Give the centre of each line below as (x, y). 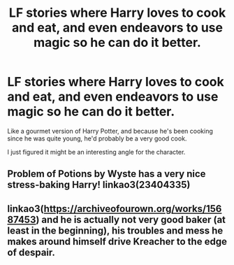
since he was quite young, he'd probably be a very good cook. (97, 138)
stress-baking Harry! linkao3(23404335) (99, 185)
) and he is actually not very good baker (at (131, 219)
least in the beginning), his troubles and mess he (115, 230)
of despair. (31, 252)
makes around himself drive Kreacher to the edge (117, 242)
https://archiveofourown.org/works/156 (133, 209)
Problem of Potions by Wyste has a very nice (107, 174)
